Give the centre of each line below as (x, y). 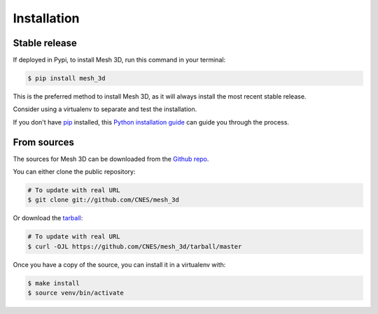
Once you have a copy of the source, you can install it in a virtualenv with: (119, 264)
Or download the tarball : (48, 218)
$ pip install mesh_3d (66, 78)
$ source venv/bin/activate (76, 293)
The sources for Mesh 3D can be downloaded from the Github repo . (111, 159)
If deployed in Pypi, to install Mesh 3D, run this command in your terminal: (119, 60)
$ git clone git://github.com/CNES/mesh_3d (104, 200)
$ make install (54, 283)
